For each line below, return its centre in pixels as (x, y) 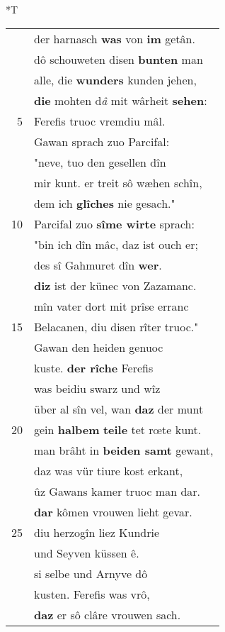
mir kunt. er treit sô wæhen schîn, (118, 182)
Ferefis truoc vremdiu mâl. (100, 121)
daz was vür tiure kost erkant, (109, 470)
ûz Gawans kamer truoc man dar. (117, 491)
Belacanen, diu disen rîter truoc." (116, 326)
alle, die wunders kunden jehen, (115, 79)
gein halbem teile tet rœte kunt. (118, 429)
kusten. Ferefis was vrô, (92, 594)
